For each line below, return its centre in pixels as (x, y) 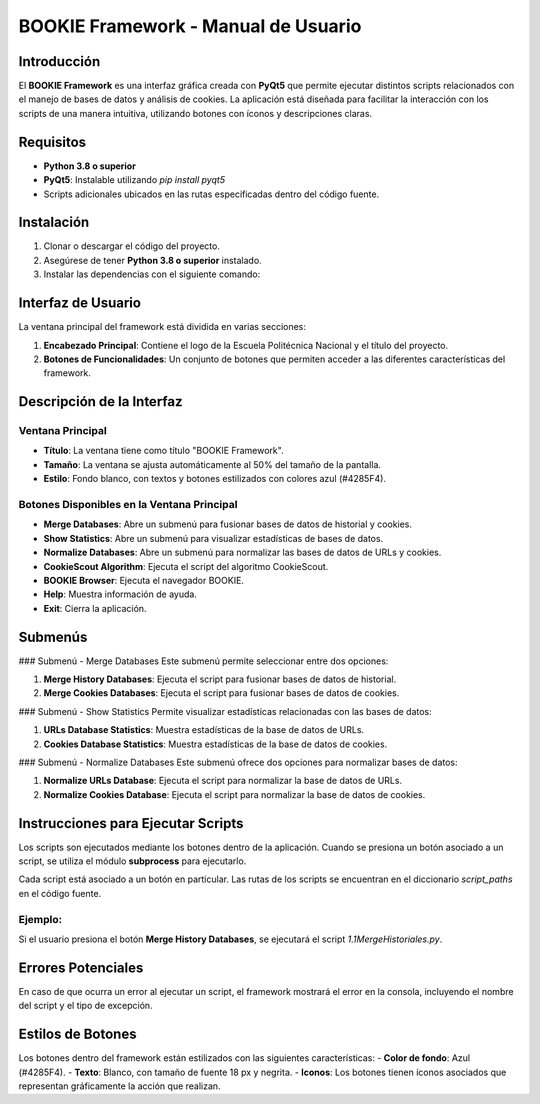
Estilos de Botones (77, 1034)
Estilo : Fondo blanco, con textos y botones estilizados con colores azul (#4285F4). (215, 479)
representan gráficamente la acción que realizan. (119, 1086)
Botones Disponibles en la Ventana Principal (128, 504)
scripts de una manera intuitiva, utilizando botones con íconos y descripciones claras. (195, 113)
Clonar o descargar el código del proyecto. (131, 246)
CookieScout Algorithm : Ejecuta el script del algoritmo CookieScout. (186, 566)
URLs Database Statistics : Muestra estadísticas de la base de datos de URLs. (204, 730)
